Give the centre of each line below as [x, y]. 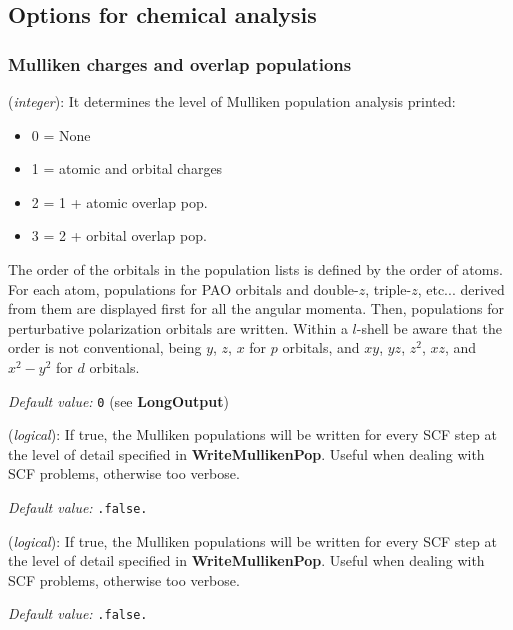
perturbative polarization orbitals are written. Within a [178, 327]
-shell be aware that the [429, 327]
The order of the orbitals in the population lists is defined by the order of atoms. [255, 268]
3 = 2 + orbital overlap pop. [119, 235]
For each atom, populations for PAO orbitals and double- [183, 288]
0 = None [61, 134]
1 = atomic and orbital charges [127, 168]
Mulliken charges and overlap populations [180, 63]
